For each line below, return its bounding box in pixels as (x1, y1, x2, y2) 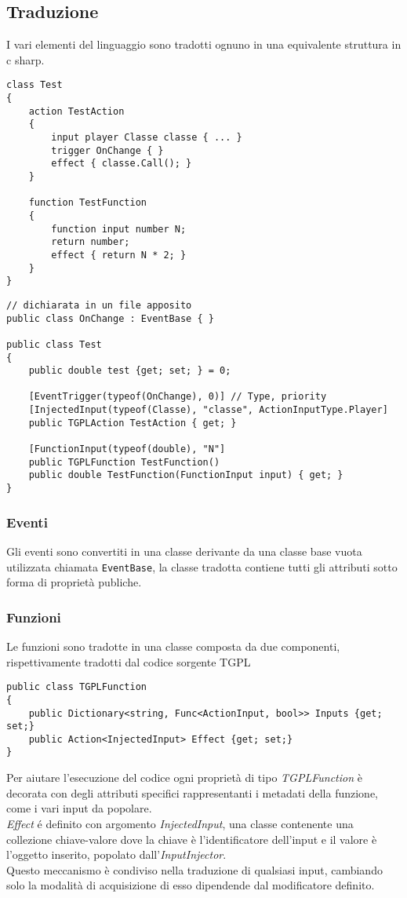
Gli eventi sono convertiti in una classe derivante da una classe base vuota (6, 542, 362, 559)
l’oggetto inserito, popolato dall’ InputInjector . (6, 846, 227, 863)
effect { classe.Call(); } (51, 158, 192, 170)
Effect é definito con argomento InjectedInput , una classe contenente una (6, 815, 354, 831)
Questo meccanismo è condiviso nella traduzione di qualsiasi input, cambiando (6, 861, 383, 878)
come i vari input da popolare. (6, 800, 152, 816)
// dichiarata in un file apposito (6, 299, 192, 311)
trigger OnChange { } (51, 144, 164, 156)
